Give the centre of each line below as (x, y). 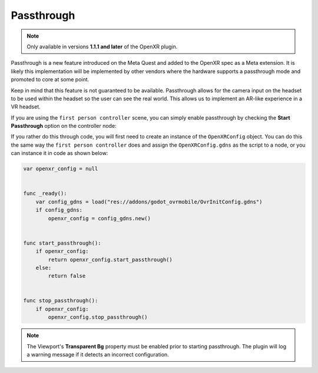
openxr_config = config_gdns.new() (100, 218)
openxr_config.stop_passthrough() (98, 317)
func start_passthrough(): (62, 243)
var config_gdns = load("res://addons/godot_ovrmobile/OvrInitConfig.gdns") (149, 202)
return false (67, 276)
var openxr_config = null (61, 169)
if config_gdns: (59, 210)
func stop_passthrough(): (61, 301)
